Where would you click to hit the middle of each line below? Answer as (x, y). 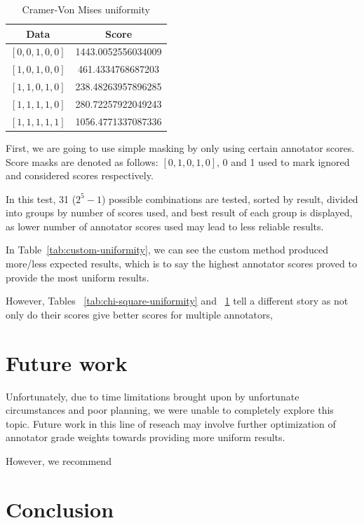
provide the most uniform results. (77, 277)
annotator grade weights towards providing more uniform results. (146, 437)
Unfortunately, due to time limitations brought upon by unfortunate (153, 396)
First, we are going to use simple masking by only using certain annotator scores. (180, 147)
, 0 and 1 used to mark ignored (283, 161)
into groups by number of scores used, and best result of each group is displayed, (179, 212)
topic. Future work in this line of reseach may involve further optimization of (171, 423)
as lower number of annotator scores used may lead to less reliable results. (165, 226)
